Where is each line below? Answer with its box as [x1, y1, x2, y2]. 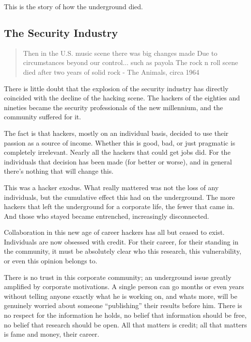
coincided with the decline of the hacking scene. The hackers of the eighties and [4, 93, 240, 103]
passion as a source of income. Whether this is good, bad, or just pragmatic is [4, 137, 235, 147]
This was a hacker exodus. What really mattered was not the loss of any [4, 182, 219, 192]
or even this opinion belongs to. [4, 256, 97, 266]
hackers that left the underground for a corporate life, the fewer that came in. [4, 201, 235, 212]
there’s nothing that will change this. [4, 166, 114, 176]
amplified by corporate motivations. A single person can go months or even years [4, 281, 244, 292]
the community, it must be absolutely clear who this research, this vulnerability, [4, 246, 241, 256]
